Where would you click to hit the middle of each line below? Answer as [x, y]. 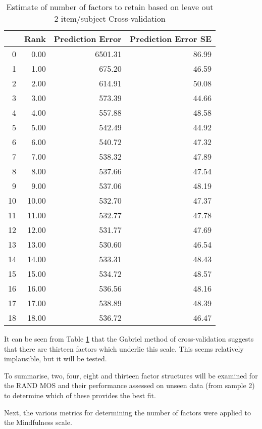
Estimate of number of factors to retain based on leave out [110, 7]
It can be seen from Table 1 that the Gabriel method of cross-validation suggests [129, 339]
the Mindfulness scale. [38, 422]
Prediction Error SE [171, 39]
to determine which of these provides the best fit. [80, 395]
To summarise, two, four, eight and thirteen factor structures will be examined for [131, 375]
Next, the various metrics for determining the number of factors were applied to [127, 412]
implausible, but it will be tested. [56, 359]
